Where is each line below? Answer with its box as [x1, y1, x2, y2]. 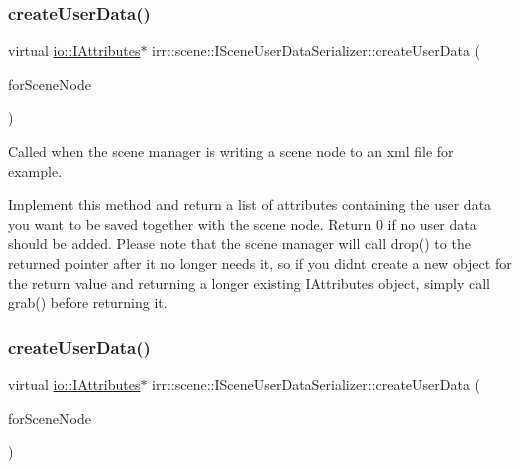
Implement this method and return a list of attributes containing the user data [8, 194, 492, 215]
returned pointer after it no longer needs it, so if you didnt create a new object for [8, 252, 512, 273]
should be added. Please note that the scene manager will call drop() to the [8, 233, 471, 254]
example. [8, 160, 63, 181]
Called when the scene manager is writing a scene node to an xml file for [8, 141, 454, 161]
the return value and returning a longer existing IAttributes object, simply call [8, 272, 490, 293]
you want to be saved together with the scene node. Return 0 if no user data [8, 213, 477, 234]
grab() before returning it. [8, 292, 168, 313]
